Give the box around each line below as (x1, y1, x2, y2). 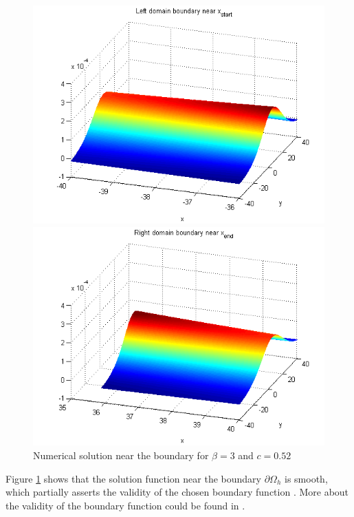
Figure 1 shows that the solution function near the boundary (5, 471, 261, 485)
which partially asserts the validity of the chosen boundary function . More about (5, 485, 349, 499)
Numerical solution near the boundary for (33, 448, 209, 463)
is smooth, (285, 471, 328, 485)
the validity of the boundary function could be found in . (5, 498, 245, 512)
